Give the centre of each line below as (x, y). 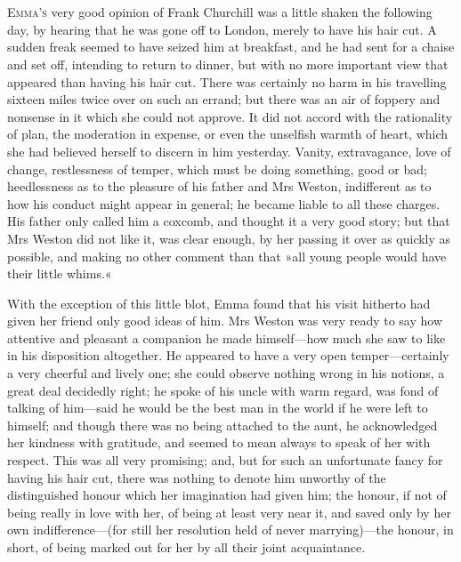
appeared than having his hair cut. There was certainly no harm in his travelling (227, 81)
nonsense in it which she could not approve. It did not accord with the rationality (230, 116)
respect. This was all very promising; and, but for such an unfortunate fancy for (225, 460)
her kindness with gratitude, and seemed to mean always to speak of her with (219, 442)
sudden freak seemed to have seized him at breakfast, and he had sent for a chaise (231, 47)
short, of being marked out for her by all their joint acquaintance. (186, 547)
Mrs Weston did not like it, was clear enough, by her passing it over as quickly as (229, 238)
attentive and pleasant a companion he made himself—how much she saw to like (226, 337)
